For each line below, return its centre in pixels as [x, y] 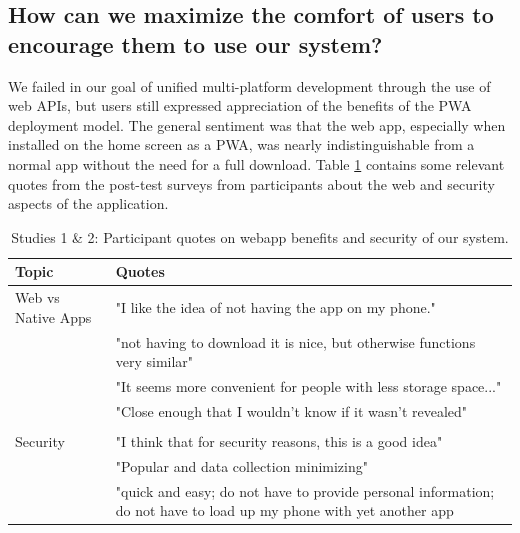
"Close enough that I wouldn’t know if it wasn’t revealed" [291, 410]
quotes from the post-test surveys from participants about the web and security [251, 183]
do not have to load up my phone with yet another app [284, 510]
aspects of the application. [88, 203]
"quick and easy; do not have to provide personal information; [305, 490]
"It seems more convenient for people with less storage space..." [308, 386]
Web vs [37, 297]
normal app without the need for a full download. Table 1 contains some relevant [256, 163]
